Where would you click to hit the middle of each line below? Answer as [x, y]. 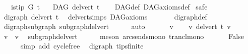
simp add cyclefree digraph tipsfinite [82, 46]
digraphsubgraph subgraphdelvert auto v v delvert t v [117, 26]
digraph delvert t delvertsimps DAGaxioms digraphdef [105, 16]
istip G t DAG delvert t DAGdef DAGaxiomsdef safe [109, 6]
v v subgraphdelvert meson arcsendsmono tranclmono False [124, 36]
